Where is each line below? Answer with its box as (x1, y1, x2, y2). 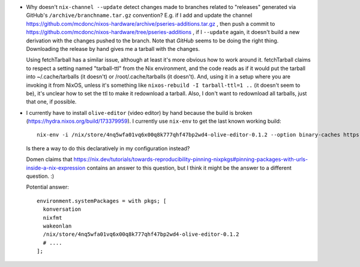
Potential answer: (26, 183, 69, 191)
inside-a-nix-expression (26, 164, 86, 171)
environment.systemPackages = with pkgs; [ (37, 198, 167, 204)
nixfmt (43, 214, 62, 221)
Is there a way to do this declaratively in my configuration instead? (26, 144, 190, 152)
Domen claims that (26, 156, 73, 163)
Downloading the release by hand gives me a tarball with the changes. (26, 45, 200, 52)
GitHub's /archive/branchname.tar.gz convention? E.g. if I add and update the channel (26, 12, 253, 19)
